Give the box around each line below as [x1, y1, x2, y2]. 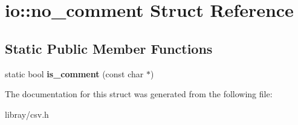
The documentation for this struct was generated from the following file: [5, 88, 273, 100]
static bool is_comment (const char [5, 67, 144, 80]
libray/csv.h [5, 107, 49, 120]
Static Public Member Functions [5, 39, 213, 57]
